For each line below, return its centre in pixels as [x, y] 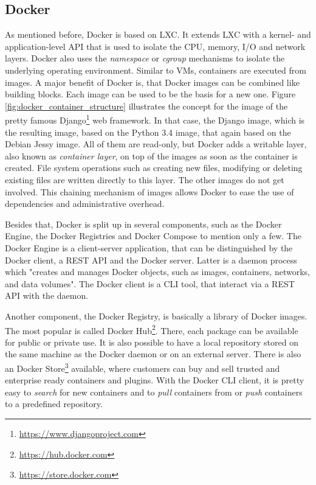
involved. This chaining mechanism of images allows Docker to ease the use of [149, 191]
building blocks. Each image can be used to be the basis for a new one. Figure [150, 94]
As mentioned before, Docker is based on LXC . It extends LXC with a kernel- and [158, 34]
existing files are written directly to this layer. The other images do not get [145, 179]
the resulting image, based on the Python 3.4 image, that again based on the [148, 132]
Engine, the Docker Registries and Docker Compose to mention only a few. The [153, 236]
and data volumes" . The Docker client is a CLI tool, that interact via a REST [150, 283]
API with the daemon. [47, 295]
